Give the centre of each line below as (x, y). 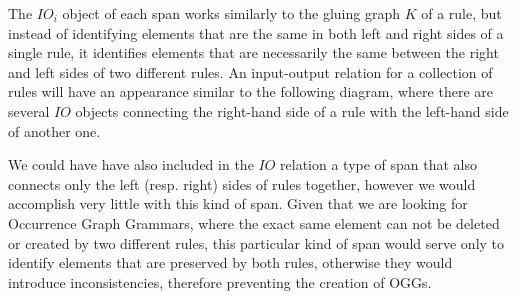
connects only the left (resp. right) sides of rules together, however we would (242, 183)
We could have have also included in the (131, 164)
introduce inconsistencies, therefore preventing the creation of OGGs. (220, 281)
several (29, 110)
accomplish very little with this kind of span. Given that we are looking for (238, 203)
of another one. (54, 130)
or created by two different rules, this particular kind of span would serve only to (256, 242)
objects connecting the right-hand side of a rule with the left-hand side (292, 110)
